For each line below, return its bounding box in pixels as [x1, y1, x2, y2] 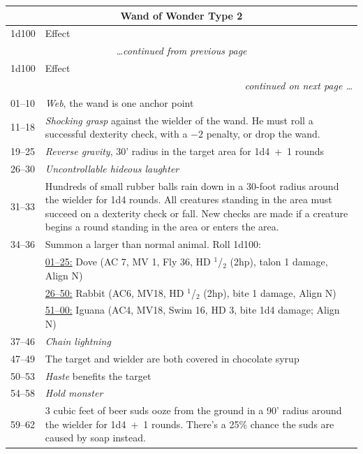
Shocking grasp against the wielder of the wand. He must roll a [45, 112, 313, 127]
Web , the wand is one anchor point [45, 95, 194, 110]
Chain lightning [45, 333, 111, 348]
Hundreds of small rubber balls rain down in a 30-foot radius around [45, 178, 339, 193]
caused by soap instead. [45, 430, 146, 445]
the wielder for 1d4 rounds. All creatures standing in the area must [45, 192, 332, 207]
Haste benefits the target [45, 368, 151, 383]
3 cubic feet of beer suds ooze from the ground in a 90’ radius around [45, 403, 342, 418]
